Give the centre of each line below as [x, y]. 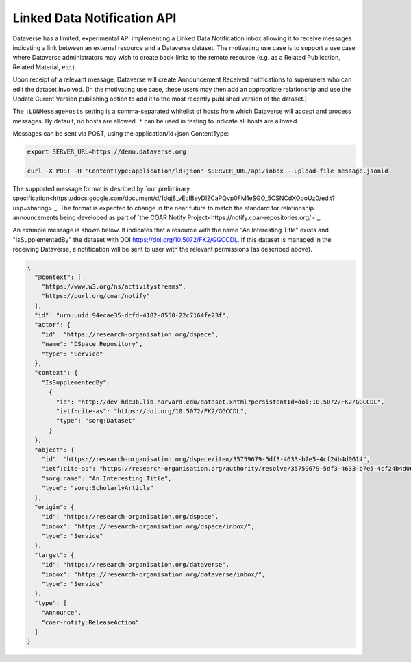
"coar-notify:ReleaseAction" [90, 622]
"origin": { [54, 507]
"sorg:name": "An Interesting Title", [107, 478]
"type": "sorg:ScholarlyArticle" [98, 488]
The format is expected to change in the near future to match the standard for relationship [187, 208]
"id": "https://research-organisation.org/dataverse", [135, 565]
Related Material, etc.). [45, 67]
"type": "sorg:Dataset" [96, 421]
